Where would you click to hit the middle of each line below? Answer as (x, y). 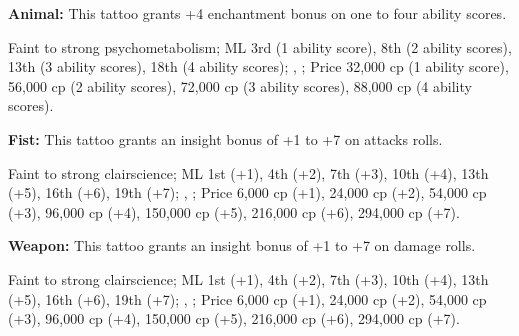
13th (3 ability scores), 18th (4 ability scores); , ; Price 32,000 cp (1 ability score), (258, 66)
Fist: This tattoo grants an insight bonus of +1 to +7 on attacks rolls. (225, 138)
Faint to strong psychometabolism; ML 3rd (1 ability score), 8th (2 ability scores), (260, 46)
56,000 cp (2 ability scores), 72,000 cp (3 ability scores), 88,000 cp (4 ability (240, 85)
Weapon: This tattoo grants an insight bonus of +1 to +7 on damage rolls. (242, 245)
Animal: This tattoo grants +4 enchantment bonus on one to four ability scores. (257, 13)
